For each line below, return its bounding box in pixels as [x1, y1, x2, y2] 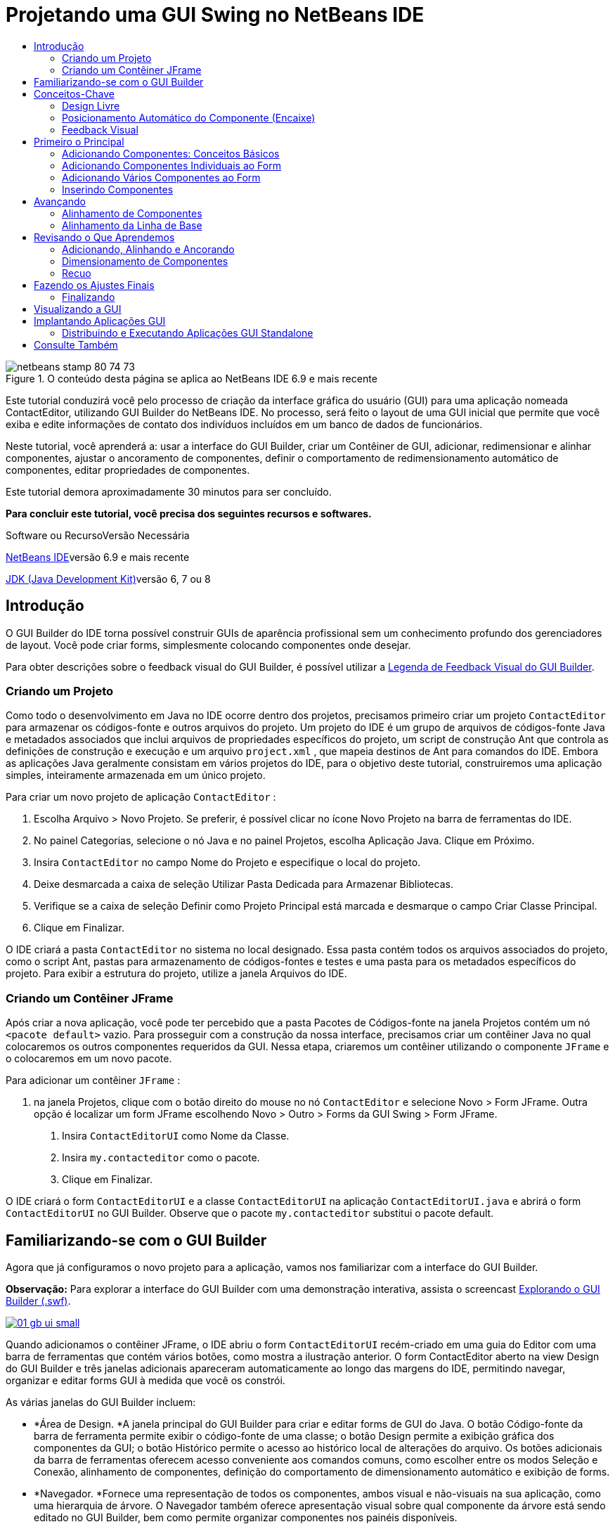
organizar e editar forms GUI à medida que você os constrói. [6, 1374, 285, 1386]
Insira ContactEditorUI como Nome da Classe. [62, 1130, 290, 1142]
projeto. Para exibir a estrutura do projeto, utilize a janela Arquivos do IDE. [6, 967, 347, 980]
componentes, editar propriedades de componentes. [6, 463, 250, 476]
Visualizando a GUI [34, 302, 122, 315]
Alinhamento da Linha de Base [62, 219, 202, 231]
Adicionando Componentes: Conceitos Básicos [62, 147, 280, 160]
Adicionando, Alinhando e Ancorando [62, 243, 235, 255]
